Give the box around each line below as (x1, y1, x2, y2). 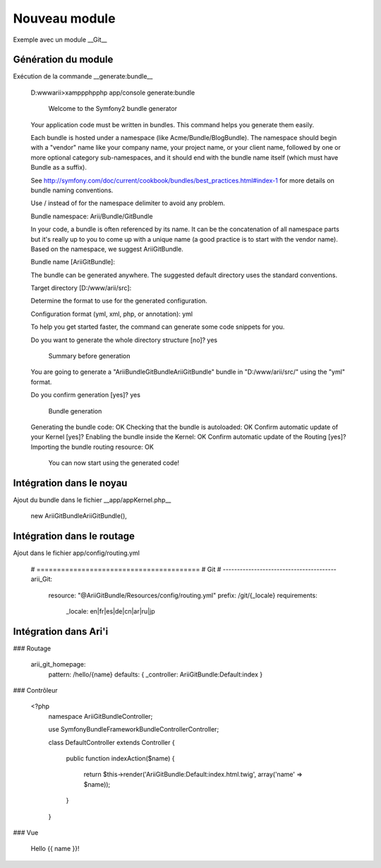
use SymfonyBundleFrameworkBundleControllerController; (48, 725, 219, 734)
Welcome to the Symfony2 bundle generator (48, 105, 178, 113)
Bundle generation (48, 406, 102, 415)
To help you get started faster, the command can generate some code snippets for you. (30, 322, 285, 332)
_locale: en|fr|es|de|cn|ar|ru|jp (66, 606, 155, 615)
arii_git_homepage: (30, 660, 86, 669)
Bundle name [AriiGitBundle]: (30, 258, 116, 266)
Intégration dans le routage (13, 530, 135, 542)
